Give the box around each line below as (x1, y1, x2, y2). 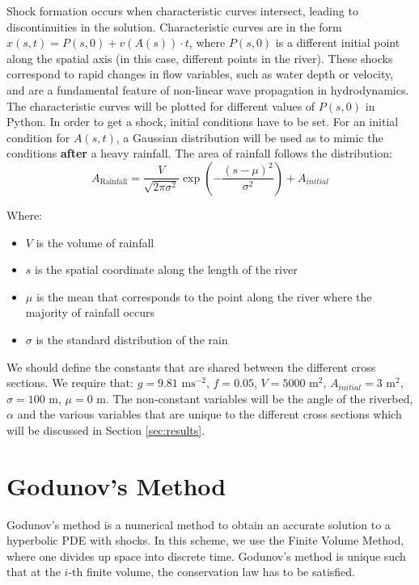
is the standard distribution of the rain (36, 330, 228, 347)
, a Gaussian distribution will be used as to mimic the (116, 128, 383, 145)
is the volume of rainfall (36, 234, 154, 250)
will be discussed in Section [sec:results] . (6, 421, 205, 438)
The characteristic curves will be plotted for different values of (6, 97, 315, 114)
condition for (6, 128, 70, 145)
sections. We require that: (6, 374, 133, 391)
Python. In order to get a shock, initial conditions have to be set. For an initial (6, 113, 399, 130)
